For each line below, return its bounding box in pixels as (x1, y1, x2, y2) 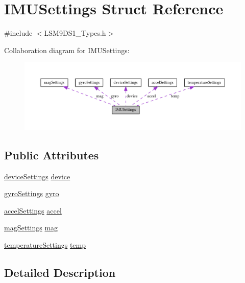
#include (4, 28, 33, 38)
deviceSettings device (4, 171, 70, 181)
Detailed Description (4, 264, 116, 280)
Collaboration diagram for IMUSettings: (4, 44, 130, 55)
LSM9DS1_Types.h (44, 28, 106, 38)
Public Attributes (4, 147, 99, 162)
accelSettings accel (4, 205, 62, 216)
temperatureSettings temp (4, 239, 86, 250)
